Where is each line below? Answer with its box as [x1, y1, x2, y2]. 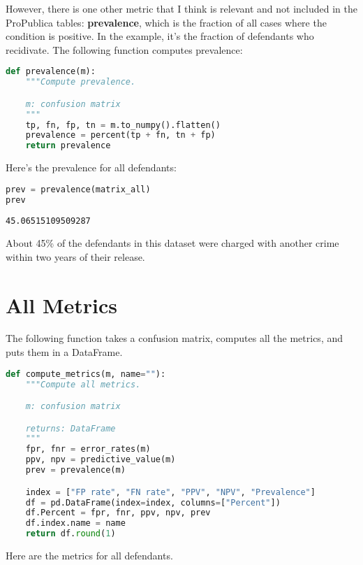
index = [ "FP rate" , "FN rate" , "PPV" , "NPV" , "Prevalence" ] [25, 487, 316, 497]
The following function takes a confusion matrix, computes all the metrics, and [6, 331, 343, 345]
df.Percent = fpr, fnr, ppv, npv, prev [25, 508, 211, 518]
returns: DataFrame [25, 423, 116, 434]
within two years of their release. [6, 249, 145, 264]
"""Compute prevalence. [25, 77, 136, 87]
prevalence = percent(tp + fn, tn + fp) [25, 130, 216, 141]
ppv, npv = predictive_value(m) [25, 455, 176, 465]
